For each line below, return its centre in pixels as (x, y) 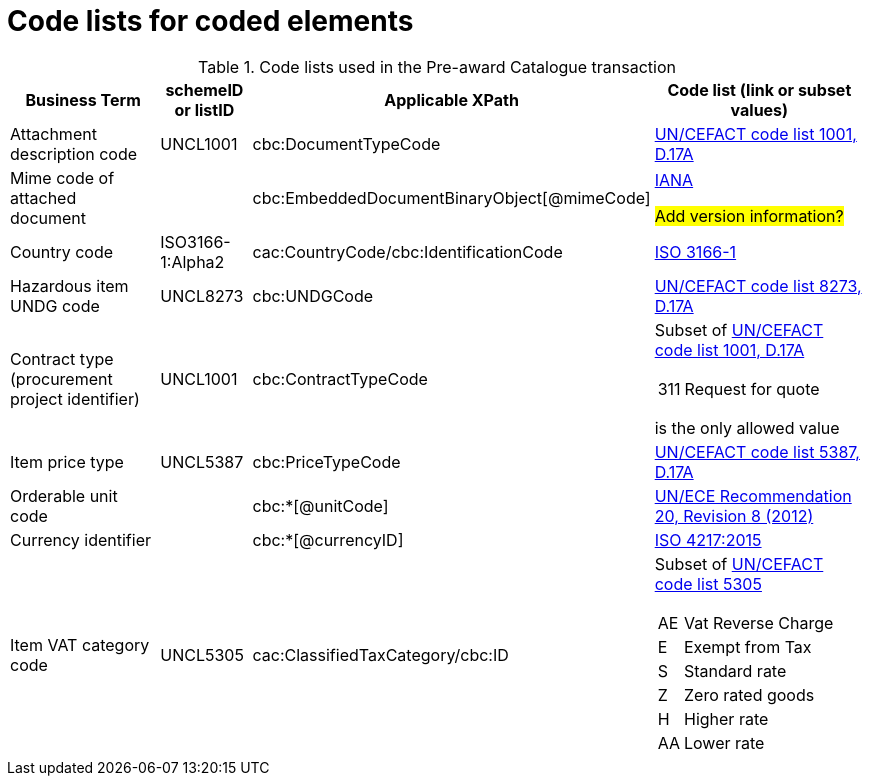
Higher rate (726, 718)
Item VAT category (80, 644)
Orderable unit (64, 495)
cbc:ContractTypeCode (340, 378)
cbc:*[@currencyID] (328, 539)
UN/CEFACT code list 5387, (757, 451)
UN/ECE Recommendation (753, 495)
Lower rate (724, 742)
